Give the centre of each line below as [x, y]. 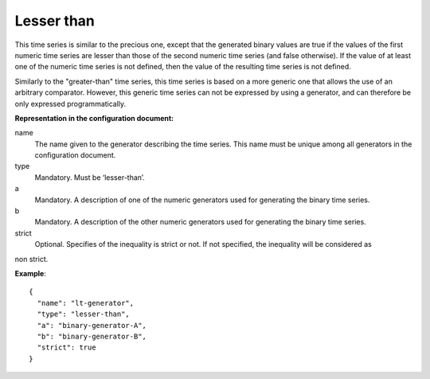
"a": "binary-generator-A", [92, 325]
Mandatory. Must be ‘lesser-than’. [90, 177]
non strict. [31, 259]
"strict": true [66, 348]
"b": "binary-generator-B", [92, 336]
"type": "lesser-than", [84, 314]
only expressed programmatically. [70, 104]
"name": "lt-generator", [86, 303]
